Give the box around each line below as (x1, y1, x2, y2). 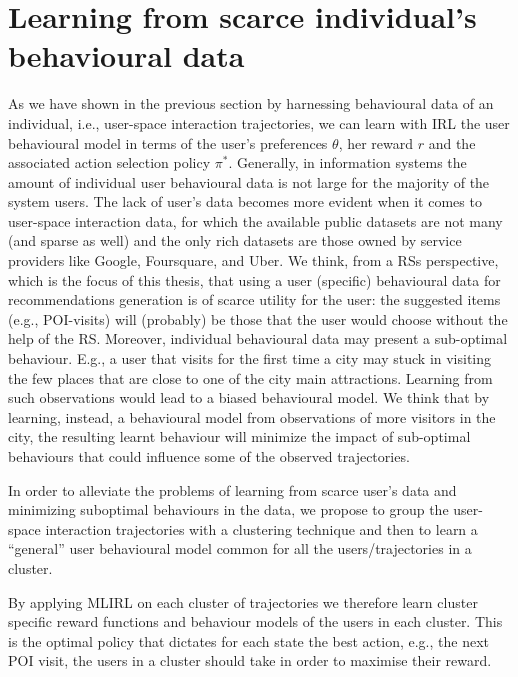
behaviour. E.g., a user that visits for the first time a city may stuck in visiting (8, 348, 492, 369)
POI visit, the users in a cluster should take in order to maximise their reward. (8, 650, 492, 671)
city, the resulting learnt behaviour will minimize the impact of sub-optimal (8, 426, 471, 447)
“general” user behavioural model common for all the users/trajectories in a (8, 538, 472, 559)
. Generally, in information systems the (228, 152, 467, 173)
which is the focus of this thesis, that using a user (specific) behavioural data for (8, 269, 501, 290)
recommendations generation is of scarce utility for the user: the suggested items (8, 289, 501, 310)
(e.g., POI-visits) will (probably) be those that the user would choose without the (8, 308, 508, 329)
